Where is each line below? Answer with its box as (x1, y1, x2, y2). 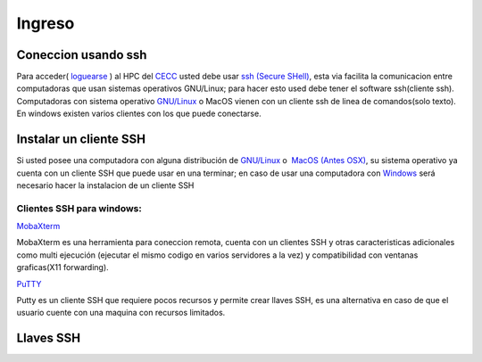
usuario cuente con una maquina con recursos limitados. (16, 308, 226, 318)
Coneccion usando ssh (16, 47, 147, 62)
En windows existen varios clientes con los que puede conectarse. (16, 108, 262, 119)
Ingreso (16, 13, 75, 33)
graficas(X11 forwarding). (16, 262, 109, 273)
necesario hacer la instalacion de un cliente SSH (16, 179, 195, 191)
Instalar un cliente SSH (16, 132, 146, 147)
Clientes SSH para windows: (16, 202, 142, 214)
